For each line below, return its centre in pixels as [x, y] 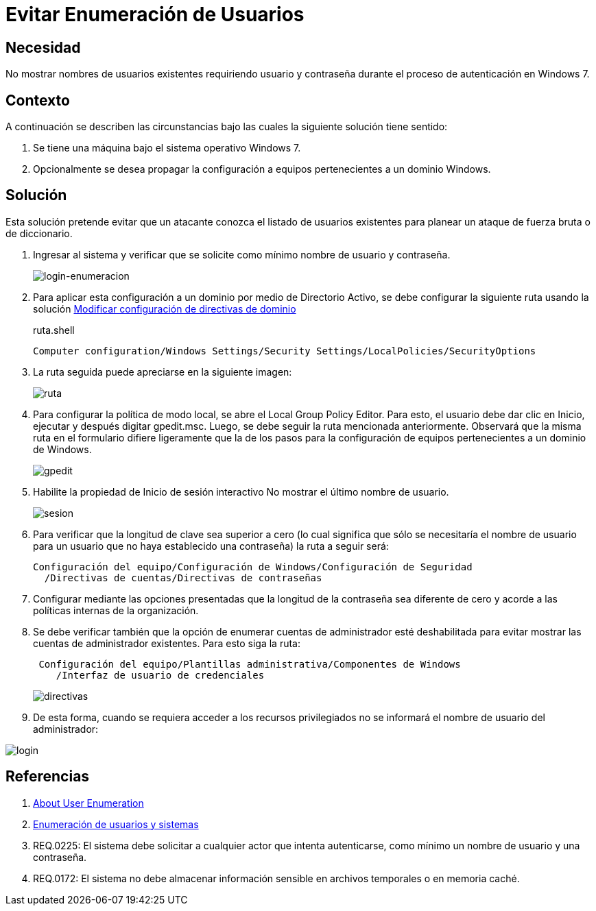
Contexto [38, 100]
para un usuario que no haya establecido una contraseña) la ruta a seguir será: [211, 546]
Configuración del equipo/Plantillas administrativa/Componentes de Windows [250, 664]
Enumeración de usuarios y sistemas [116, 824]
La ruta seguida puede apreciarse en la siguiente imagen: [163, 372]
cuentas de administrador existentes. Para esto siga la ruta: [167, 643]
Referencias [48, 777]
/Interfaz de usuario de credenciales [160, 675]
